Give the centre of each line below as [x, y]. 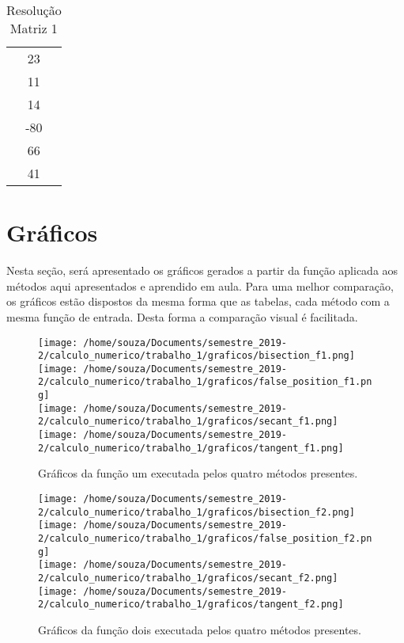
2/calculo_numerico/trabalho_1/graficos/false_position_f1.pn [205, 382]
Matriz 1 [34, 28]
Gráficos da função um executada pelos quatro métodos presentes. [198, 473]
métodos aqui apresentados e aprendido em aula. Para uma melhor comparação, [200, 285]
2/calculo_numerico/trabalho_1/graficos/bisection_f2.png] [196, 512]
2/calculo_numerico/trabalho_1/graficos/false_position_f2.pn [205, 538]
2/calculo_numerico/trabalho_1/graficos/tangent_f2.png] [191, 605]
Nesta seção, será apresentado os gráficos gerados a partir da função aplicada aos [202, 270]
